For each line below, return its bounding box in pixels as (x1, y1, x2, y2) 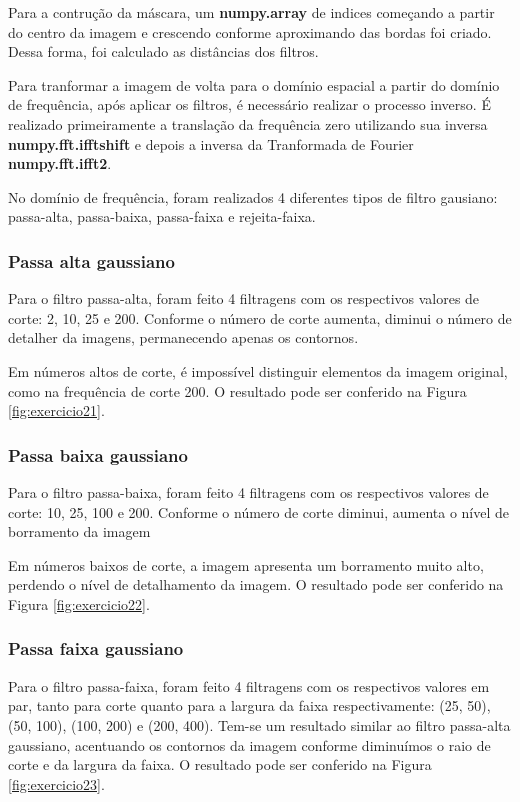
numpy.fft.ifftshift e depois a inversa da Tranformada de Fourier (8, 133, 414, 154)
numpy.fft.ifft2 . (8, 153, 112, 174)
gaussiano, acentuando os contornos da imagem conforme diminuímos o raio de (8, 734, 491, 755)
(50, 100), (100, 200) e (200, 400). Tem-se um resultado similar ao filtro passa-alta (8, 714, 511, 735)
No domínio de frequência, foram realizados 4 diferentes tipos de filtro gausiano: (8, 186, 498, 207)
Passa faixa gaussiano (8, 636, 184, 661)
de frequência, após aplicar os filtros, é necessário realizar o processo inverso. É (8, 94, 491, 115)
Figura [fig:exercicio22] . (8, 593, 150, 614)
